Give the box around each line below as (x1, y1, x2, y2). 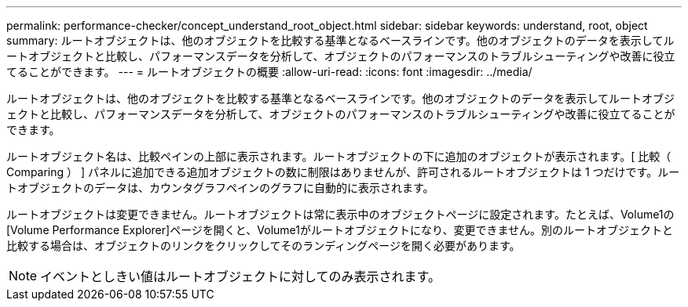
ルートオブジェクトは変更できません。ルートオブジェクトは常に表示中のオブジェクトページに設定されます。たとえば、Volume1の (6, 208, 675, 221)
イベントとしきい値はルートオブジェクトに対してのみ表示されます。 (40, 269, 441, 284)
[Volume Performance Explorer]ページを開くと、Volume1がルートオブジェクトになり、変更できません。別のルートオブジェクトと (6, 223, 673, 237)
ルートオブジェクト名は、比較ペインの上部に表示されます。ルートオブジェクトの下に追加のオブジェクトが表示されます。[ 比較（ (6, 150, 672, 163)
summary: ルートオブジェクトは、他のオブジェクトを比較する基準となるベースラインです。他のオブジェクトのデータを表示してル (6, 34, 675, 47)
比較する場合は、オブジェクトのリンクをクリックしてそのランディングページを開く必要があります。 (6, 239, 521, 252)
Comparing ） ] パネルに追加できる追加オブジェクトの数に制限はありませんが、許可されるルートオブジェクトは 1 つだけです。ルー (6, 165, 680, 179)
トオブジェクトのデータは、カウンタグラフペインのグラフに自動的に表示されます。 (6, 181, 434, 194)
